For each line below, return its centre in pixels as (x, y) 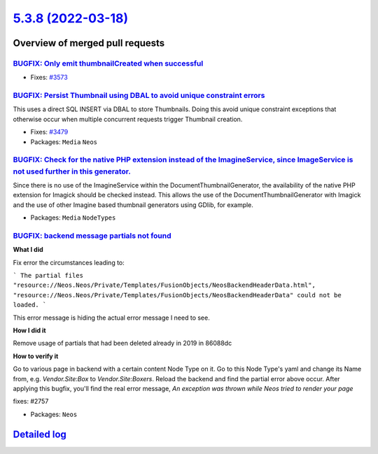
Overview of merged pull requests (89, 43)
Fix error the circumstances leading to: (69, 262)
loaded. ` (30, 305)
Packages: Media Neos (64, 142)
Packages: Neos (54, 414)
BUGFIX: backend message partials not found (92, 236)
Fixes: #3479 (49, 132)
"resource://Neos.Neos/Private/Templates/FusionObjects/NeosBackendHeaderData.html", (164, 285)
